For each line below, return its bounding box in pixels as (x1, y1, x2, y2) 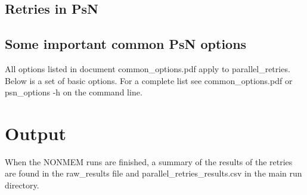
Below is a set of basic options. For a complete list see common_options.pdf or (5, 74, 293, 86)
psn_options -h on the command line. (5, 86, 142, 98)
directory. (5, 179, 39, 191)
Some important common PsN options (5, 35, 247, 53)
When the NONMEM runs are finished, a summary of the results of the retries (5, 155, 293, 168)
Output (5, 120, 66, 145)
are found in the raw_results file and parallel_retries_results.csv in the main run (5, 167, 302, 179)
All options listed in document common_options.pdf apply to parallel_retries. (5, 62, 290, 75)
